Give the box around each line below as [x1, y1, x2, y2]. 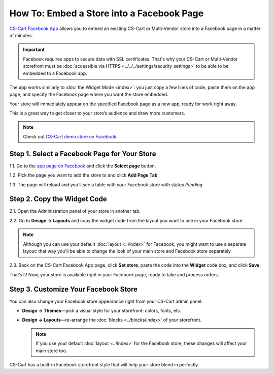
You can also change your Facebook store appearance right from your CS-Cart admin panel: [9, 298, 203, 304]
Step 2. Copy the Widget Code [9, 195, 108, 204]
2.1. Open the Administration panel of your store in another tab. [9, 208, 141, 214]
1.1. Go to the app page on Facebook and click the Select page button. [9, 163, 156, 169]
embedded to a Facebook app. [23, 70, 87, 76]
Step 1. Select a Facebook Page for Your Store [9, 149, 156, 158]
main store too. [36, 348, 67, 354]
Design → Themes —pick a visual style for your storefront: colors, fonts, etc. [22, 308, 182, 314]
